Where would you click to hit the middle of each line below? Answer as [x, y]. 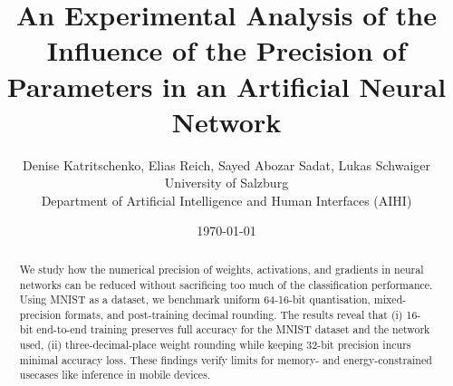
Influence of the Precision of [226, 50]
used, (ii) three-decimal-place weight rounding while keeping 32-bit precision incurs [215, 345]
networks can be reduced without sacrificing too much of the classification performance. [226, 284]
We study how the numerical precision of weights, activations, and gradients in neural [222, 269]
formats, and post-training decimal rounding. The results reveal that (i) [234, 314]
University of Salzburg [226, 183]
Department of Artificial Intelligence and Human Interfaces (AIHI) [226, 200]
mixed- [390, 299]
